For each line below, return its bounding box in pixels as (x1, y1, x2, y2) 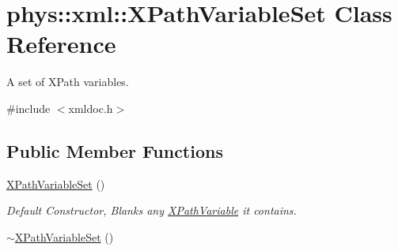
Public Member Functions (6, 138, 223, 163)
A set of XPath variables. (6, 73, 129, 90)
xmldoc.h (68, 99, 113, 116)
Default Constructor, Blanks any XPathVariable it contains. (6, 202, 297, 219)
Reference (6, 28, 116, 60)
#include (6, 99, 51, 116)
